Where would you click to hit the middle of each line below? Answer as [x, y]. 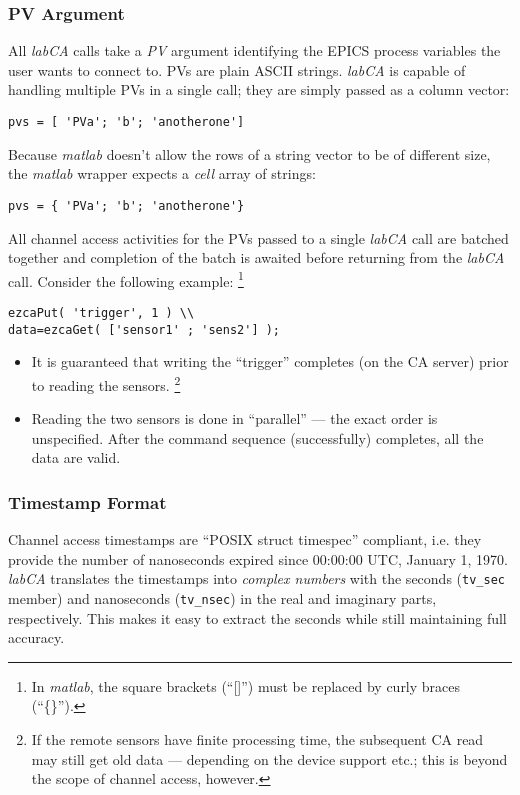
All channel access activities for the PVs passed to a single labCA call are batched [258, 237]
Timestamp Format [87, 501]
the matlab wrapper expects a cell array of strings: [162, 173]
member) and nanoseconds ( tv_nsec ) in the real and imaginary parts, [222, 597]
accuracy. [36, 637]
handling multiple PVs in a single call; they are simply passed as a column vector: [259, 89]
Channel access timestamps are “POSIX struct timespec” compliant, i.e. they [245, 539]
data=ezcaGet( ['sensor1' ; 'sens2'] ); [144, 329]
